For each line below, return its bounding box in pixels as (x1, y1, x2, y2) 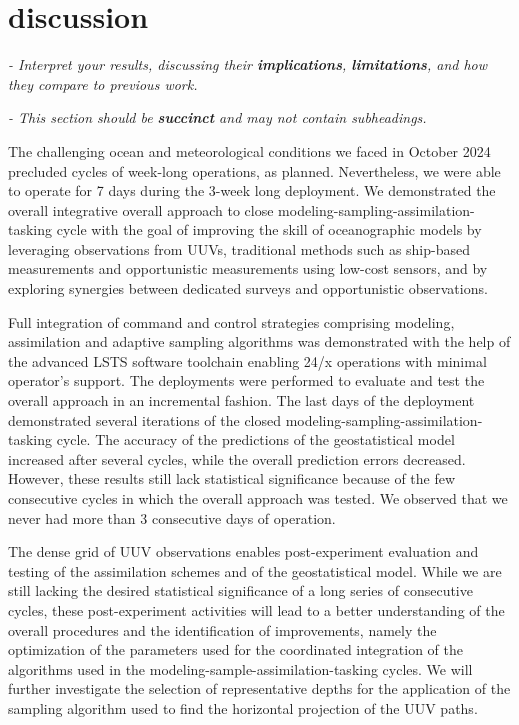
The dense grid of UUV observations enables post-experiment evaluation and (8, 541, 479, 562)
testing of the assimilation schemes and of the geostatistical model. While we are (8, 560, 502, 581)
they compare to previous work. (8, 73, 198, 94)
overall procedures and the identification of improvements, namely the (8, 619, 437, 640)
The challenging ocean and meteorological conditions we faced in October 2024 (8, 140, 491, 161)
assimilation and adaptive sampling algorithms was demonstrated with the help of (8, 331, 511, 352)
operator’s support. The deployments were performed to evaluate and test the (8, 370, 485, 391)
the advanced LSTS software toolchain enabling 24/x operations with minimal (8, 350, 487, 371)
